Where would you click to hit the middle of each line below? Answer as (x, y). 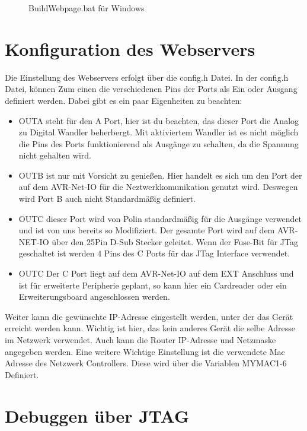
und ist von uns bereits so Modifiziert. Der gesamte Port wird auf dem (147, 230)
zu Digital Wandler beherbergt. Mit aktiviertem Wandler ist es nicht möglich (159, 132)
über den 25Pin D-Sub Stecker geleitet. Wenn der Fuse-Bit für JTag (175, 241)
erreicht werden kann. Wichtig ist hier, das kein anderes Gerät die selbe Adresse (150, 328)
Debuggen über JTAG (97, 415)
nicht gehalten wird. (55, 155)
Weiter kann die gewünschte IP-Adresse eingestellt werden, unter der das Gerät (149, 316)
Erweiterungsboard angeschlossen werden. (94, 297)
